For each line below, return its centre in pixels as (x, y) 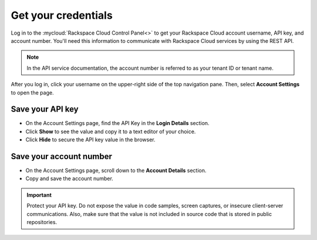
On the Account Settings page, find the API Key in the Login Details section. (117, 123)
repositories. (42, 222)
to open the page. (32, 92)
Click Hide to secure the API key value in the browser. (90, 140)
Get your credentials (62, 15)
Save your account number (62, 156)
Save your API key (45, 109)
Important (39, 195)
